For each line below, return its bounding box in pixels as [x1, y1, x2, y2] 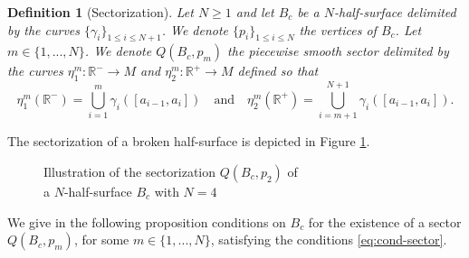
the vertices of [299, 20, 377, 39]
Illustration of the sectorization [43, 161, 216, 180]
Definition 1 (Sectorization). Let [7, 3, 194, 21]
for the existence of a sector [308, 212, 462, 231]
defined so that [237, 61, 319, 80]
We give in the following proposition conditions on [7, 212, 286, 231]
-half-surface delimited [333, 3, 456, 21]
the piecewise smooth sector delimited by [227, 41, 449, 60]
